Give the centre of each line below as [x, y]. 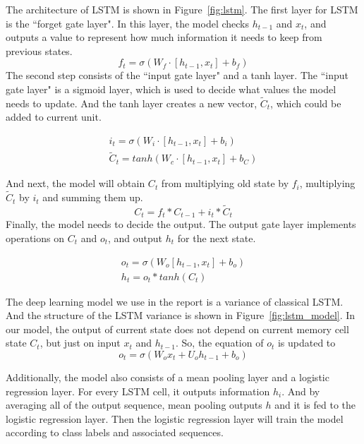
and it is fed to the [315, 405]
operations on [35, 238]
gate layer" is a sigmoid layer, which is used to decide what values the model [171, 89]
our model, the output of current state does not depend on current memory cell [177, 329]
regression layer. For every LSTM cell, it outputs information [138, 391]
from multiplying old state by [225, 183]
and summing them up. [93, 197]
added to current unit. [54, 117]
